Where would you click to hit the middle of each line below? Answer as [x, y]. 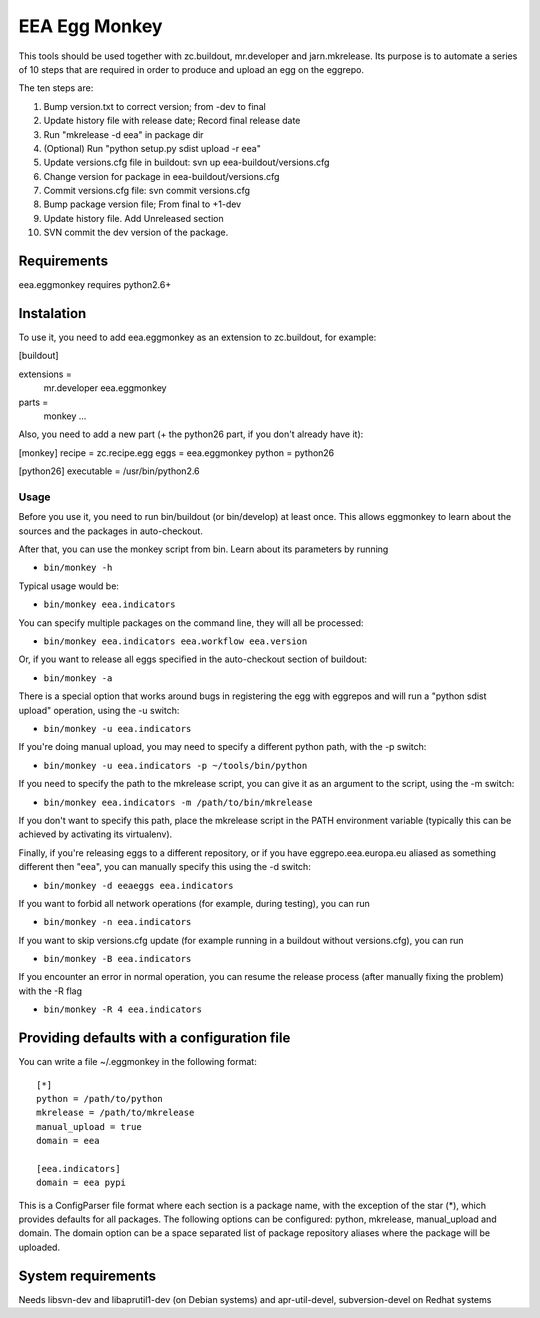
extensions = [45, 374]
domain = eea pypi [81, 1183]
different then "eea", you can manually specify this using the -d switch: [165, 867]
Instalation [52, 313]
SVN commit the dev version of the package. [136, 232]
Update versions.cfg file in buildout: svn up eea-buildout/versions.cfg [186, 162]
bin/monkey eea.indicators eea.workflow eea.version [175, 641]
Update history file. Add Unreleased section [133, 218]
